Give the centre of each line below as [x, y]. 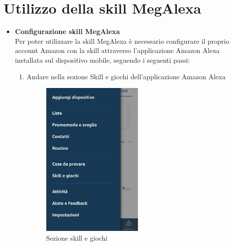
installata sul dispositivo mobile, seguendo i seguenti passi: [102, 60]
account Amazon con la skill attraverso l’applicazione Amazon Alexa [117, 50]
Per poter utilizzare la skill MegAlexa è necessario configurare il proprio [122, 41]
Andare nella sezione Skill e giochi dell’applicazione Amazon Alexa [126, 76]
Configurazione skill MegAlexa [67, 31]
